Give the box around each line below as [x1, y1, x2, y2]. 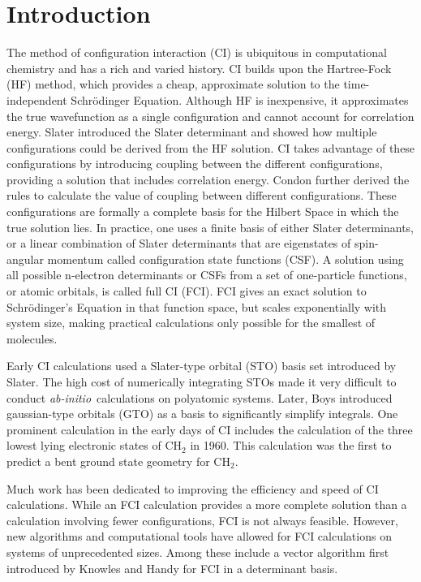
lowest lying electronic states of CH [6, 437, 183, 454]
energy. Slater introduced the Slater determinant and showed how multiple [6, 123, 377, 140]
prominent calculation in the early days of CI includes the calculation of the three [6, 420, 413, 438]
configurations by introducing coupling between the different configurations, [6, 155, 383, 172]
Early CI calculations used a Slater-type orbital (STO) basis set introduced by [6, 357, 397, 374]
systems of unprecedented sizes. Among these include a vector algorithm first [6, 543, 389, 560]
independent [6, 91, 67, 108]
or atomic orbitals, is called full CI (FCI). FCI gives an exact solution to [6, 282, 367, 300]
